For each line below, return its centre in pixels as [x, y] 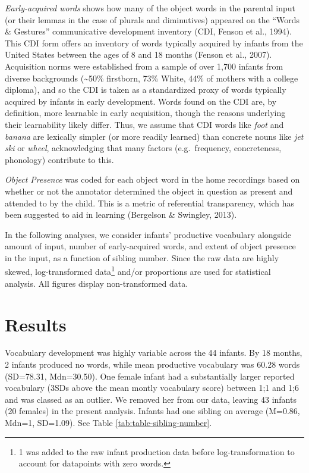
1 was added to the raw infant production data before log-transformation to [157, 451]
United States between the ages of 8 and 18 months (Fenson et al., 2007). [138, 54]
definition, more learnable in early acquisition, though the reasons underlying [145, 113]
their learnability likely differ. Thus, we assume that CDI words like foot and [144, 124]
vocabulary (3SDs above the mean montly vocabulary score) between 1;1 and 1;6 [152, 388]
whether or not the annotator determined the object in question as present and [149, 191]
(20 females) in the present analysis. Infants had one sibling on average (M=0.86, [152, 411]
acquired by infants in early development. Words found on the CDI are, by [141, 101]
